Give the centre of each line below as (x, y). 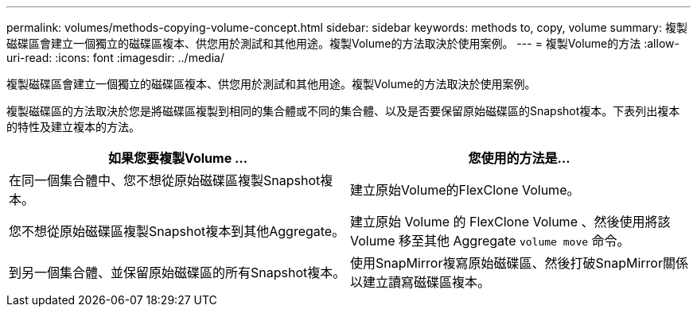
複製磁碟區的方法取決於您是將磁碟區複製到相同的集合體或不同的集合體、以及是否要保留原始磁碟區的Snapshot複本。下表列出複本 (343, 111)
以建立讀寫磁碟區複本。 (421, 282)
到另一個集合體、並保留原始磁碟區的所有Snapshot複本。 (177, 272)
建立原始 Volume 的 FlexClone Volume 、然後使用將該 (510, 222)
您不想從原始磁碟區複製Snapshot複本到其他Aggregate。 (177, 231)
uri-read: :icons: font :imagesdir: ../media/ (115, 58)
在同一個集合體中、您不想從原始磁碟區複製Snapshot (165, 180)
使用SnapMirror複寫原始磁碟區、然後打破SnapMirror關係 (519, 263)
